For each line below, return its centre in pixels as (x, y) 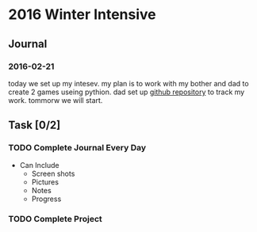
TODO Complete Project (56, 219)
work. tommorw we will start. (56, 100)
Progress (46, 199)
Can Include (39, 165)
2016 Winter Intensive (82, 15)
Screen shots (53, 173)
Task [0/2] (35, 126)
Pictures (45, 182)
